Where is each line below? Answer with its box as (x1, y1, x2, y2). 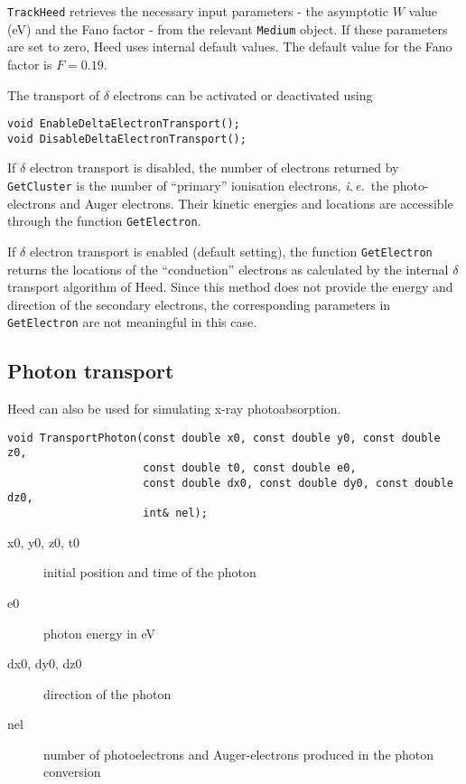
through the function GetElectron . (7, 211, 201, 230)
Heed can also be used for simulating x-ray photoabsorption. (7, 399, 341, 418)
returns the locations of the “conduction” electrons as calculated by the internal (7, 259, 449, 278)
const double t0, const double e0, (143, 462, 357, 475)
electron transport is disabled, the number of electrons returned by (29, 158, 399, 177)
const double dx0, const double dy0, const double (143, 476, 453, 490)
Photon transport (7, 357, 174, 385)
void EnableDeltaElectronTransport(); (7, 117, 240, 131)
